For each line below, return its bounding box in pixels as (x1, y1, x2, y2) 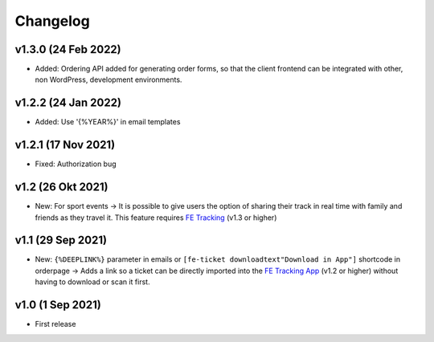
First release (35, 320, 76, 329)
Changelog (14, 12, 90, 30)
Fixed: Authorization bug (35, 159, 117, 169)
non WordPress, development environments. (35, 75, 182, 84)
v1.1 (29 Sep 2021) (14, 234, 108, 247)
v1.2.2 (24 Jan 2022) (14, 96, 122, 110)
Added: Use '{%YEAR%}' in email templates (35, 117, 181, 127)
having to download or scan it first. (35, 277, 150, 287)
